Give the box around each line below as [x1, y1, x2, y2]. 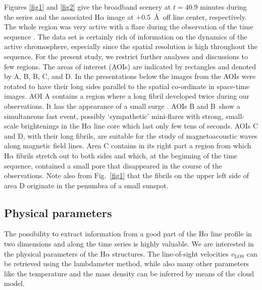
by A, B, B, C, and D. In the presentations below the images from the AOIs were [4, 71, 256, 81]
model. [4, 278, 25, 288]
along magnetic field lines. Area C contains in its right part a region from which [4, 140, 251, 151]
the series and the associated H [4, 11, 100, 22]
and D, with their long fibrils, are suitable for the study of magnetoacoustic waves [4, 130, 257, 141]
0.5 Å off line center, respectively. [141, 11, 247, 22]
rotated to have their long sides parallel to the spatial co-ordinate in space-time [4, 80, 250, 91]
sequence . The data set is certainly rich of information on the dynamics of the [4, 31, 247, 42]
